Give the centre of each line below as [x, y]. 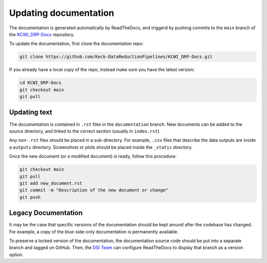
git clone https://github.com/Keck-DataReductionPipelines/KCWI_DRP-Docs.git [116, 57]
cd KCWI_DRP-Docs [41, 83]
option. [16, 255]
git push [30, 197]
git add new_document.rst [51, 183]
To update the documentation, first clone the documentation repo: [76, 44]
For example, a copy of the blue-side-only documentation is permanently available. [94, 232]
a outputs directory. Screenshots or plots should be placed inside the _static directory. [101, 147]
